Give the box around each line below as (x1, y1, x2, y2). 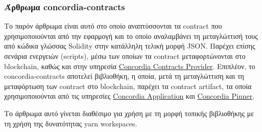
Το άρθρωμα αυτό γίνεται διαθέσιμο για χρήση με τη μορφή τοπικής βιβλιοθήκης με (4, 107, 254, 118)
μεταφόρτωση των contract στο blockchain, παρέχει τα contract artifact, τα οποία (4, 80, 252, 91)
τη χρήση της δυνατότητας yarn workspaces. (4, 118, 137, 128)
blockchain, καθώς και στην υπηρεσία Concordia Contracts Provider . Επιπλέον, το (4, 60, 255, 71)
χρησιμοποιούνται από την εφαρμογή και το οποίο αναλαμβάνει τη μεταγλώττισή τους (4, 30, 258, 41)
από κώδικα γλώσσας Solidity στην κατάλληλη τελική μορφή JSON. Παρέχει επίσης (4, 40, 255, 51)
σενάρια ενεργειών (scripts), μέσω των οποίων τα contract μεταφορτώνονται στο (4, 51, 246, 61)
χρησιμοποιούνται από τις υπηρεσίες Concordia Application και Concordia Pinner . (4, 91, 255, 101)
